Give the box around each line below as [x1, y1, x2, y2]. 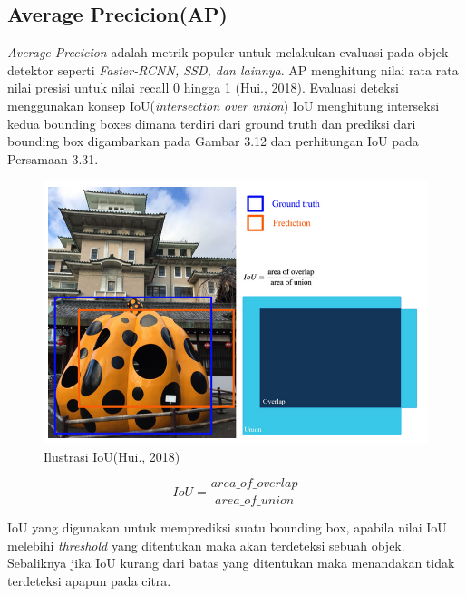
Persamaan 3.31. [7, 149, 99, 168]
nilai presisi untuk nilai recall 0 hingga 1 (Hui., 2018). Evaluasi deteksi [7, 78, 399, 97]
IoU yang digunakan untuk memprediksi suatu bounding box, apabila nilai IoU [7, 518, 447, 537]
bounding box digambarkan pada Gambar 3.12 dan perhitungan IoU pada [7, 132, 419, 151]
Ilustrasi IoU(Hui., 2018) [44, 446, 180, 465]
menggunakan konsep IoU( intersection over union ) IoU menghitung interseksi [7, 95, 440, 114]
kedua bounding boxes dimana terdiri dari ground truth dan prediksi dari [7, 113, 416, 132]
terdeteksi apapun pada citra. [7, 572, 171, 591]
